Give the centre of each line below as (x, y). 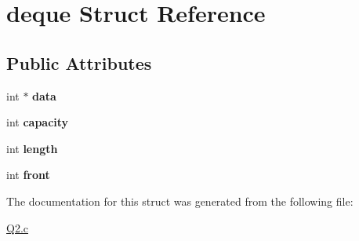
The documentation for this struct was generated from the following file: (180, 201)
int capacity (38, 122)
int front (28, 175)
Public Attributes (79, 62)
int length (32, 148)
